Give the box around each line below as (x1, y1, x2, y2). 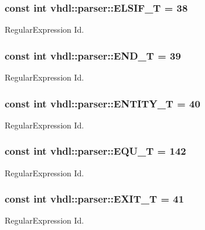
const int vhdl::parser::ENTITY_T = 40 (5, 96, 200, 110)
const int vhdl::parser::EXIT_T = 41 (5, 191, 184, 206)
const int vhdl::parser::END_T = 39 (5, 48, 181, 62)
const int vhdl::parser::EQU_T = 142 (5, 144, 186, 158)
